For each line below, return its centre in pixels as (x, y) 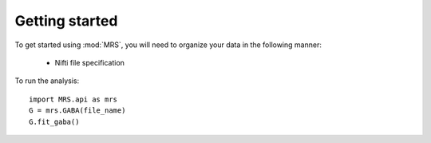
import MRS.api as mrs (73, 99)
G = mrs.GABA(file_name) (77, 111)
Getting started (66, 21)
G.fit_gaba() (54, 121)
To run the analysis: (47, 81)
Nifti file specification (90, 62)
